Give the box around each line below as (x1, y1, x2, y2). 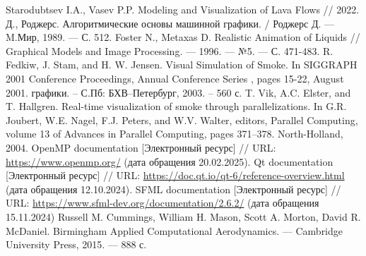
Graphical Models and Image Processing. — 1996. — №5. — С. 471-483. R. (6, 43, 333, 58)
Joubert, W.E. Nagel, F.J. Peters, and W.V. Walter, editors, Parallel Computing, (6, 112, 358, 127)
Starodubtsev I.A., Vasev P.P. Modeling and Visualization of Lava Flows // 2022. (6, 2, 360, 16)
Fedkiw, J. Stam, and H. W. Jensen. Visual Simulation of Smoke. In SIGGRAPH (6, 57, 358, 72)
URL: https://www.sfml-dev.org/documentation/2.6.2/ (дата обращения (6, 195, 319, 210)
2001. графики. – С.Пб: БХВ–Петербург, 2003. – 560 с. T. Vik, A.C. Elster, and (6, 85, 351, 99)
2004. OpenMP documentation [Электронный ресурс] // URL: (6, 140, 276, 154)
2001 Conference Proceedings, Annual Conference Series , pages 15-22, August (6, 71, 344, 85)
